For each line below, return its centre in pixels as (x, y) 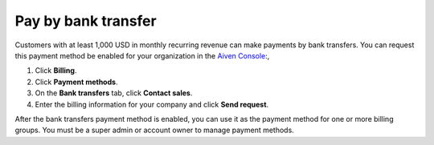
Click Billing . (56, 70)
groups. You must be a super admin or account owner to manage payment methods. (155, 130)
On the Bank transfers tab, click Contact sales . (114, 93)
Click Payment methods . (76, 82)
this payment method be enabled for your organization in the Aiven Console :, (142, 55)
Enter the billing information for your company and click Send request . (152, 104)
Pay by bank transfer (86, 21)
